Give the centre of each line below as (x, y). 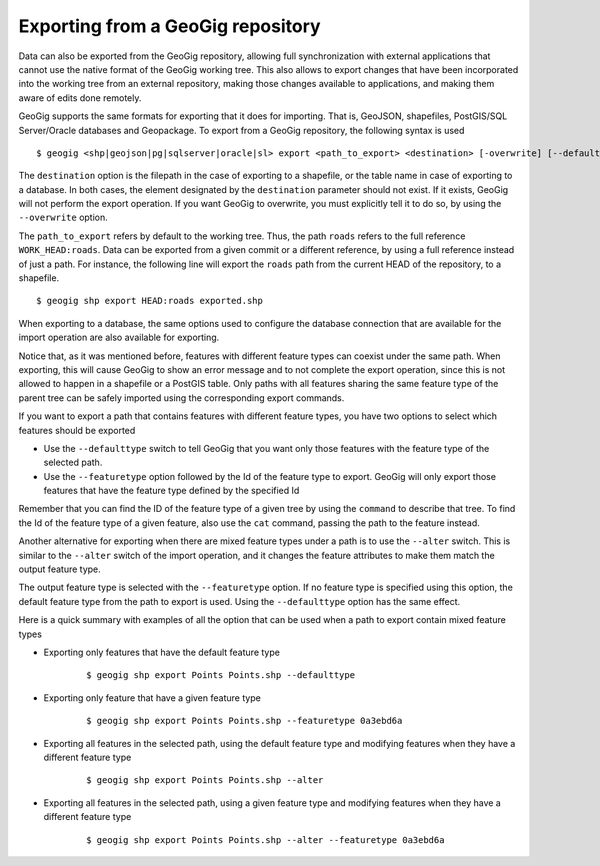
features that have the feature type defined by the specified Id (171, 491)
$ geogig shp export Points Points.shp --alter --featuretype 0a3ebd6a (265, 839)
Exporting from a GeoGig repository (169, 26)
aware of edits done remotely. (80, 97)
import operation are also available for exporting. (119, 337)
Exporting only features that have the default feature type (161, 652)
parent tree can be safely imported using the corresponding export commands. (181, 397)
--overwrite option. (63, 217)
